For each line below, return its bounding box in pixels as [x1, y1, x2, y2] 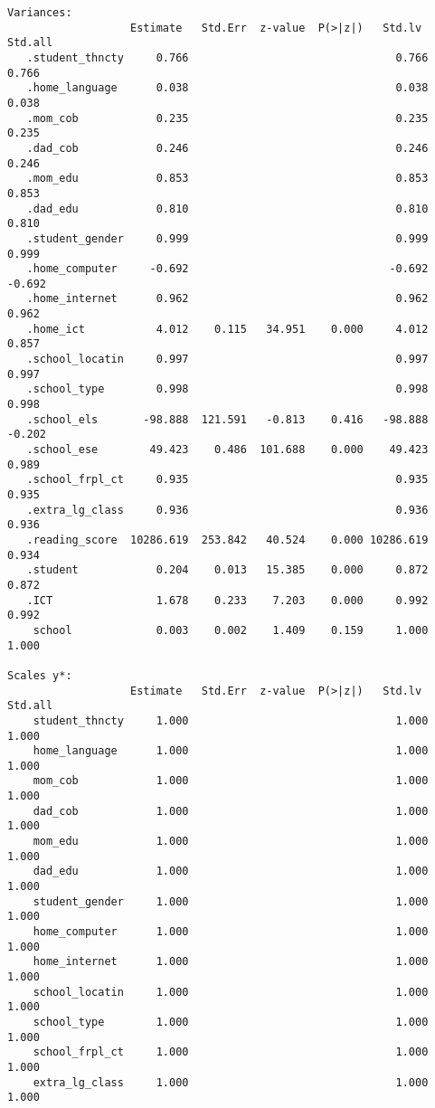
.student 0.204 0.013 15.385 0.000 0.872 [26, 563, 429, 577]
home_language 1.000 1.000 [33, 744, 429, 758]
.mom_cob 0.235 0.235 [26, 111, 429, 125]
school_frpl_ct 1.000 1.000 [33, 1046, 429, 1059]
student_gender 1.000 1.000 [33, 895, 429, 908]
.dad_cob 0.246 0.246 [26, 141, 429, 155]
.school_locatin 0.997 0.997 [26, 353, 429, 366]
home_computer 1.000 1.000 [33, 925, 429, 939]
